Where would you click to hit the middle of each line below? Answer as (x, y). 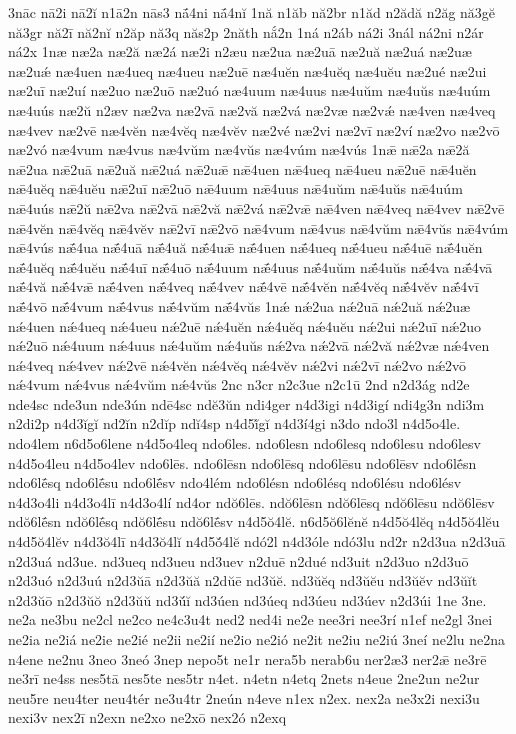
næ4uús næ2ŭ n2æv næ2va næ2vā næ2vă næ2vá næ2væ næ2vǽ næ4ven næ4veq (252, 109)
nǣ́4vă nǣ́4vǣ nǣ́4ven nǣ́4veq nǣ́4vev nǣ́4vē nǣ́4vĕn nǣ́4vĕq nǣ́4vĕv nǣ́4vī (243, 286)
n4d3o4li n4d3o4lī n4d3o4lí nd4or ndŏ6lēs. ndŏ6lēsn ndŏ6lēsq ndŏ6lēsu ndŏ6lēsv (251, 501)
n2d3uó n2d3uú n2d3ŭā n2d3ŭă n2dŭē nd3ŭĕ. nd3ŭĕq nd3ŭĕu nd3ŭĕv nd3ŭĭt (243, 580)
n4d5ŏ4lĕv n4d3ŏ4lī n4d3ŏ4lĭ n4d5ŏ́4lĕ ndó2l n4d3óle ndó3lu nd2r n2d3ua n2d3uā (257, 541)
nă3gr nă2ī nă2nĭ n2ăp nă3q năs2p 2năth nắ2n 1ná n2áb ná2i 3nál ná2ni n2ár (246, 31)
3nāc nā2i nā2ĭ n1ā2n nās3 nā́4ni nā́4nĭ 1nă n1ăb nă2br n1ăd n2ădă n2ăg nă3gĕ (252, 12)
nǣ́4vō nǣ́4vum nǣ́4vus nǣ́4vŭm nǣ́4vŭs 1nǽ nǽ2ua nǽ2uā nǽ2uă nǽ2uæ (239, 305)
